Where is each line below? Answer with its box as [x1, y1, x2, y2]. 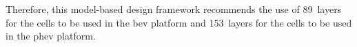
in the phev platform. [6, 29, 96, 43]
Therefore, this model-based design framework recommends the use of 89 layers [6, 2, 342, 16]
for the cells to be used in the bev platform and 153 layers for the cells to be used [6, 15, 352, 29]
